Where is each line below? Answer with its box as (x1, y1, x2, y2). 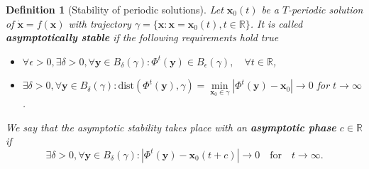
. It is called (250, 16, 303, 31)
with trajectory (68, 16, 131, 31)
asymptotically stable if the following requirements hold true (6, 30, 279, 45)
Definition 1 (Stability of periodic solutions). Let (6, 2, 224, 16)
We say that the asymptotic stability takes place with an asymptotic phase (6, 119, 336, 134)
